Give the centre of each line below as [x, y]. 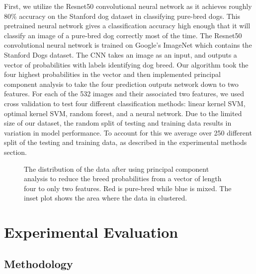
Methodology [39, 263]
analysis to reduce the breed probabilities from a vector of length [123, 178]
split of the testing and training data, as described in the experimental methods [126, 142]
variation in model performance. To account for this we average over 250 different [128, 132]
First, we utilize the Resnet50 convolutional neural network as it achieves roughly [128, 6]
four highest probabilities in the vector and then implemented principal [112, 74]
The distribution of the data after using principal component [117, 169]
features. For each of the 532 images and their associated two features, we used [124, 94]
